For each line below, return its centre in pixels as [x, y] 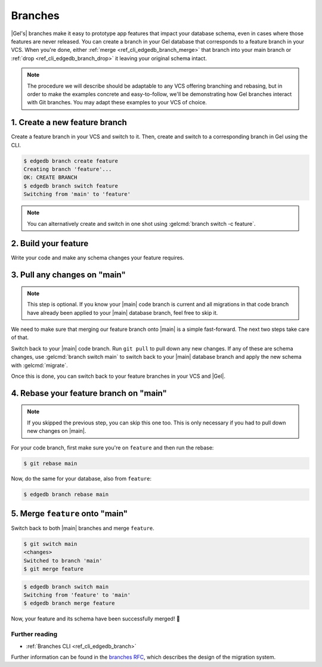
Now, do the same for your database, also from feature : [81, 479]
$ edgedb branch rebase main [66, 494]
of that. [20, 337]
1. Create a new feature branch [69, 122]
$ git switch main [50, 544]
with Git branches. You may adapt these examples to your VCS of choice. [117, 103]
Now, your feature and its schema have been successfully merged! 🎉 [95, 619]
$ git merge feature [53, 569]
